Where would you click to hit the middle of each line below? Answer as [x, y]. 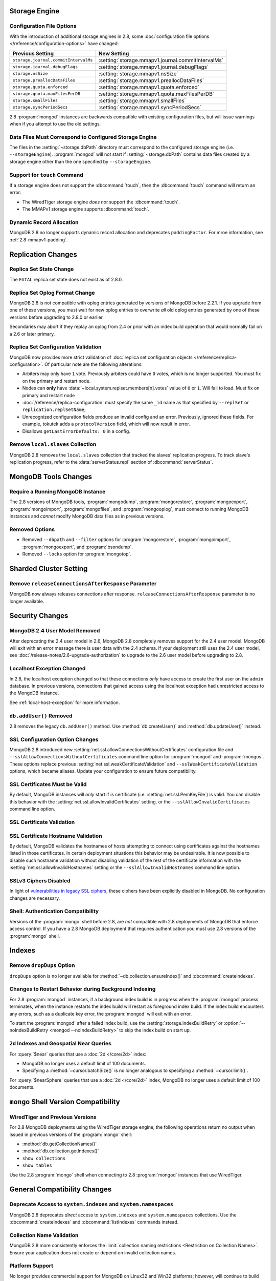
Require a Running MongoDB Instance [57, 491]
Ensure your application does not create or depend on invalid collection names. [93, 1252]
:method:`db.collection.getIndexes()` [61, 1151]
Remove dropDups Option [42, 965]
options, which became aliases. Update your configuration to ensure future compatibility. [103, 771]
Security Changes [39, 616]
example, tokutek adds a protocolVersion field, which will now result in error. [106, 424]
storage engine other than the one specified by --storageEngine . [80, 161]
